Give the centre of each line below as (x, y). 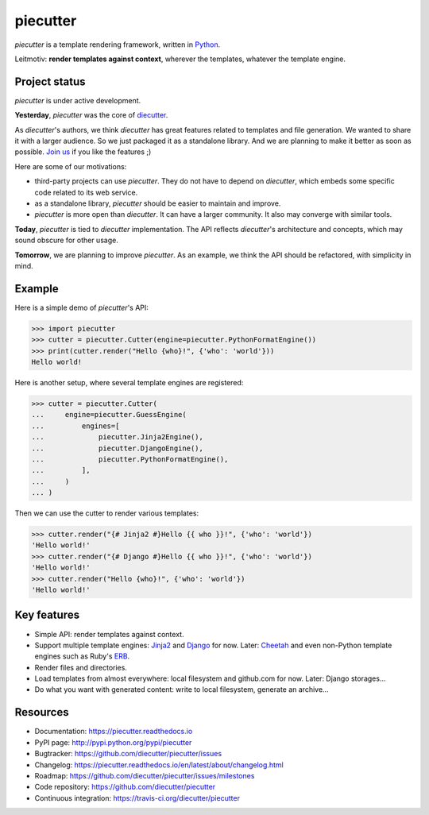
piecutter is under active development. (78, 100)
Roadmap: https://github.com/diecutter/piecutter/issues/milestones (145, 775)
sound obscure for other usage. (66, 240)
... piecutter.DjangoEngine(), (118, 448)
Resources (42, 712)
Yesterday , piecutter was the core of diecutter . (91, 115)
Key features (47, 615)
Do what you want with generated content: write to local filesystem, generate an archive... (182, 689)
